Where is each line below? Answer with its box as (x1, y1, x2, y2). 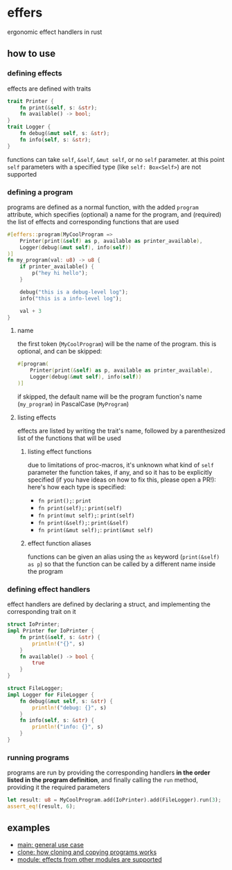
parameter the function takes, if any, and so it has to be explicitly (27, 468, 213, 476)
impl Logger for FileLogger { (7, 691, 95, 698)
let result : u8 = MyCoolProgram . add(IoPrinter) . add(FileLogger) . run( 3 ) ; (7, 797, 222, 804)
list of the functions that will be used (17, 434, 121, 442)
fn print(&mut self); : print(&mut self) (37, 525, 154, 534)
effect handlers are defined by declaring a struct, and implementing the (7, 600, 211, 608)
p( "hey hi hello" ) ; (32, 270, 89, 277)
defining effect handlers (7, 584, 91, 594)
